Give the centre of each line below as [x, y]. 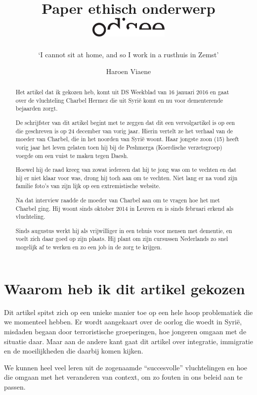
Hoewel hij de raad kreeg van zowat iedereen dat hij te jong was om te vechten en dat [126, 170]
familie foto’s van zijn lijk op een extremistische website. [88, 186]
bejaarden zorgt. [37, 108]
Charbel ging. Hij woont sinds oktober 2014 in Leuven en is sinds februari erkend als [125, 208]
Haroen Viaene [128, 71]
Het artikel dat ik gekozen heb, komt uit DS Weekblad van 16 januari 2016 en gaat [122, 92]
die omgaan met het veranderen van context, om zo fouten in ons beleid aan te [123, 377]
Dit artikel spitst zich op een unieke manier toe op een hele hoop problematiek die [128, 312]
